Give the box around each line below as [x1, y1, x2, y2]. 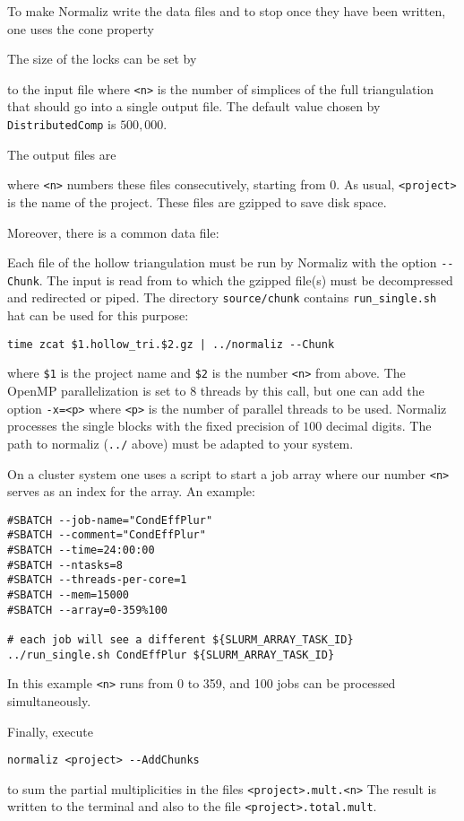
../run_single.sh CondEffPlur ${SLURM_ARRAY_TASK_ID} [7, 648, 335, 661]
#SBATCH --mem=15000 [7, 589, 130, 602]
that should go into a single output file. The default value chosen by [7, 97, 381, 116]
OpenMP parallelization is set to [7, 381, 186, 399]
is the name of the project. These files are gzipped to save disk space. [7, 192, 387, 211]
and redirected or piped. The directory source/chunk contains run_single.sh [7, 288, 437, 307]
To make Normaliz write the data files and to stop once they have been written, [7, 2, 446, 20]
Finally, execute [7, 721, 93, 740]
